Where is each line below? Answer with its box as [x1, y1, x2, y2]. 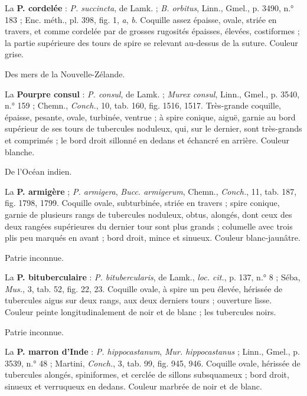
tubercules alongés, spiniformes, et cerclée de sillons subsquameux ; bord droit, [5, 368, 289, 381]
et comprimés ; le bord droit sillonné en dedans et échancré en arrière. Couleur [5, 133, 289, 146]
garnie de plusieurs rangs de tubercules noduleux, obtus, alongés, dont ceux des [5, 208, 292, 220]
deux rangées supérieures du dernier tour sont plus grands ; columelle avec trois [5, 220, 293, 232]
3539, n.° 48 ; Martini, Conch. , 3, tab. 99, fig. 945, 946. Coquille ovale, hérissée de [5, 356, 301, 369]
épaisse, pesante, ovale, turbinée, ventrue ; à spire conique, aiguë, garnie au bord [5, 110, 296, 123]
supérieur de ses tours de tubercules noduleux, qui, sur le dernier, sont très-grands [5, 122, 302, 135]
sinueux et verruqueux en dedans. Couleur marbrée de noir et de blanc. [5, 380, 262, 392]
